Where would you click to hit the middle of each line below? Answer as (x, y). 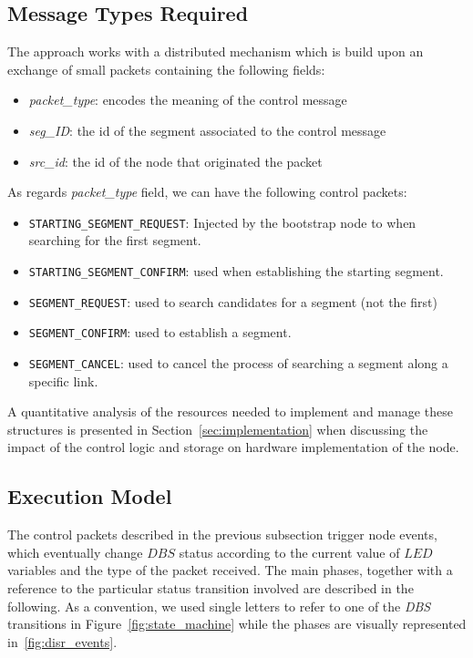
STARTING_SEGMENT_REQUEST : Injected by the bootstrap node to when (222, 222)
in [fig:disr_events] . (62, 641)
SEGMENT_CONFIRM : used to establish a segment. (160, 332)
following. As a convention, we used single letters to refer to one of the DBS (219, 606)
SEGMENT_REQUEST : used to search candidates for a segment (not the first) (233, 301)
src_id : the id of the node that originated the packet (175, 161)
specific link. (63, 380)
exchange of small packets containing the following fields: (166, 69)
